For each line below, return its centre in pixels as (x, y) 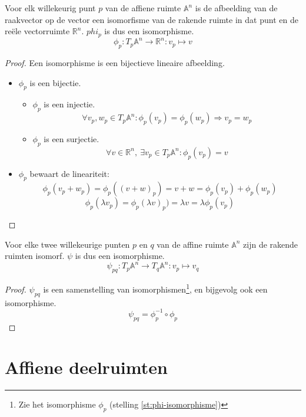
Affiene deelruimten (86, 367)
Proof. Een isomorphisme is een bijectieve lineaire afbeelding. (115, 62)
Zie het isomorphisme (57, 404)
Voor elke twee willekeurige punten (67, 244)
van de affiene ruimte (143, 8)
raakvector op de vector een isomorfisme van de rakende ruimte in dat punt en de (152, 19)
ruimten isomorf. (35, 256)
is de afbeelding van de (236, 8)
